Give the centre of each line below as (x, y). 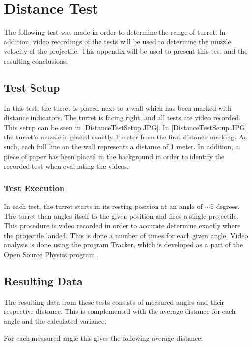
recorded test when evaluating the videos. (66, 166)
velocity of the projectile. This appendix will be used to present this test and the (126, 51)
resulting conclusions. (36, 60)
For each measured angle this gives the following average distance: (104, 337)
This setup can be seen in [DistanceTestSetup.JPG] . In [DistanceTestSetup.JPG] (126, 127)
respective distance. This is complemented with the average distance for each (120, 311)
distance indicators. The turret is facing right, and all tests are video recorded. (122, 118)
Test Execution (34, 188)
